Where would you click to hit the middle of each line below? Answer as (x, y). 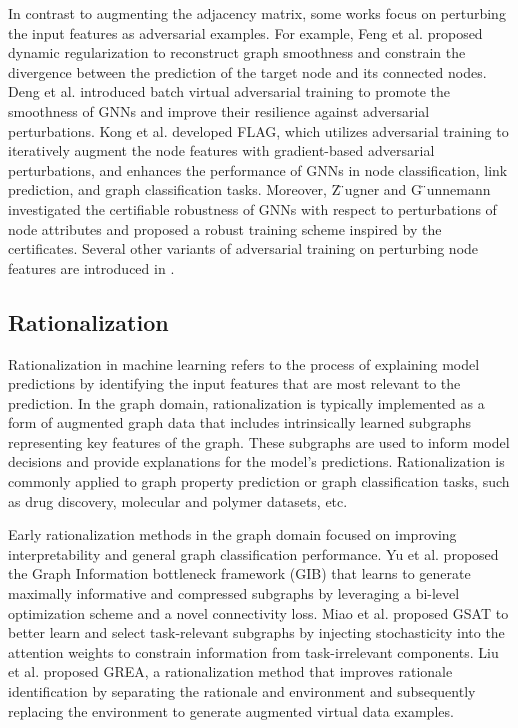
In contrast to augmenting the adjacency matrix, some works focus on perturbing (257, 13)
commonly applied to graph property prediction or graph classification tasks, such (259, 481)
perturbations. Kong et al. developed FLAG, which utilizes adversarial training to (258, 130)
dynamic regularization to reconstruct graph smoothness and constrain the (237, 52)
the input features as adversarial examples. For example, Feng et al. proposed (245, 32)
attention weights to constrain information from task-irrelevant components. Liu (253, 651)
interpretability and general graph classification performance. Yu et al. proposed (253, 553)
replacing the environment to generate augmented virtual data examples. (231, 710)
